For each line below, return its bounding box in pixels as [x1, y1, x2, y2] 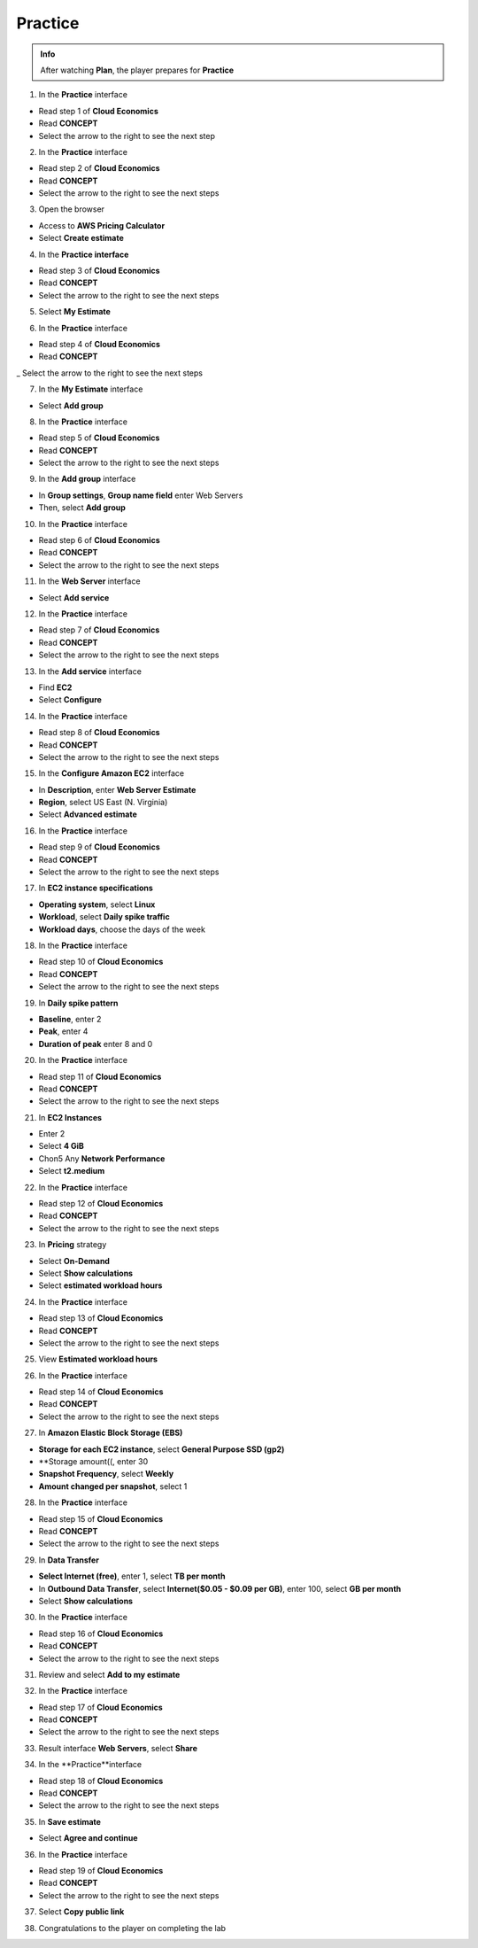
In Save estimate [38, 1816, 102, 1827]
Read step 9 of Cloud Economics [38, 842, 160, 852]
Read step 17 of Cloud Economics [38, 1702, 163, 1712]
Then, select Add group [38, 502, 126, 513]
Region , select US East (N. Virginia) [38, 797, 168, 808]
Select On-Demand [38, 1255, 111, 1266]
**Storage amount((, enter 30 [38, 1456, 149, 1467]
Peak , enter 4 [38, 1026, 89, 1036]
